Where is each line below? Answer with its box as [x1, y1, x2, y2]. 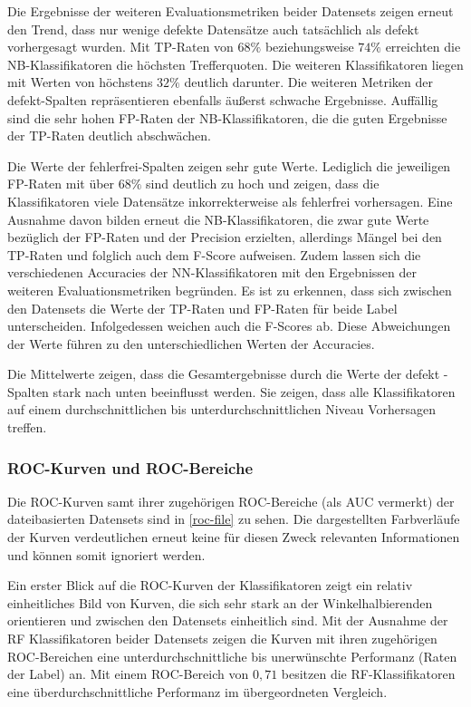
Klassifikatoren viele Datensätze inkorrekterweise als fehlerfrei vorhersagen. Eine [7, 191, 453, 210]
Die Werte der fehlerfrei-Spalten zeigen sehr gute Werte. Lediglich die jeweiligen [7, 156, 451, 175]
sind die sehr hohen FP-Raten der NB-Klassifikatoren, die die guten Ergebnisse [7, 108, 447, 127]
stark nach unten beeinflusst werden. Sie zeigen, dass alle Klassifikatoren [53, 382, 456, 401]
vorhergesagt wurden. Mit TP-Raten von [7, 37, 234, 56]
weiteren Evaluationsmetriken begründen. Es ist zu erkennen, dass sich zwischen [7, 280, 452, 299]
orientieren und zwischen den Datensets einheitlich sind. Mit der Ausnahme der [7, 611, 448, 630]
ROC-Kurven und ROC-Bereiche [7, 456, 254, 479]
